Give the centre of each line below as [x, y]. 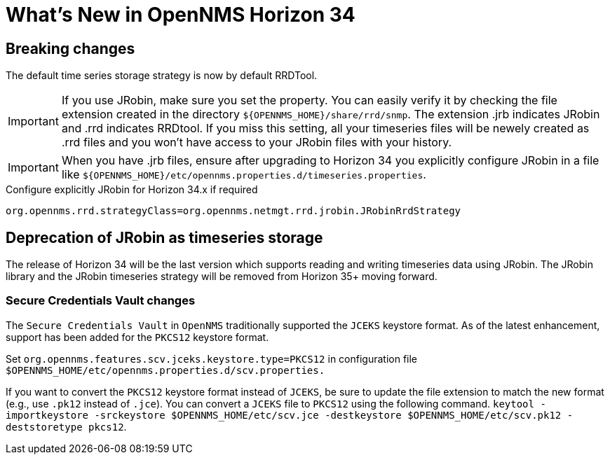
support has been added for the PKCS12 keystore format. [137, 337]
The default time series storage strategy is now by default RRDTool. [162, 76]
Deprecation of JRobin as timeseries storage [164, 237]
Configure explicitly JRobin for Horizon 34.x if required [132, 190]
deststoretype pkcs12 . [66, 426]
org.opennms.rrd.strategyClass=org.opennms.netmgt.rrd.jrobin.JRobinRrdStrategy [233, 211]
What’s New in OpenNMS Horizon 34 [181, 15]
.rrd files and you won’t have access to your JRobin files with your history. [257, 142]
